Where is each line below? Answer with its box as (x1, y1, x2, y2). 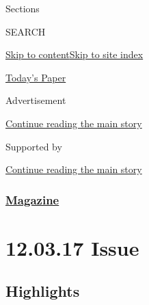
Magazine (5, 191, 59, 208)
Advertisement (5, 93, 66, 107)
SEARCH (5, 24, 46, 38)
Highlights (5, 280, 80, 302)
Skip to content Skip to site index (5, 47, 144, 62)
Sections (5, 1, 40, 15)
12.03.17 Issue (5, 233, 139, 261)
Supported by (5, 139, 62, 153)
